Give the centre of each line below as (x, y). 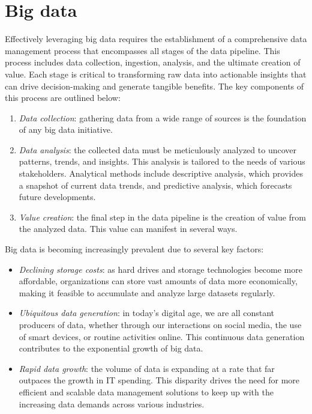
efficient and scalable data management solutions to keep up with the (146, 391)
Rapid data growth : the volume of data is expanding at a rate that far (147, 368)
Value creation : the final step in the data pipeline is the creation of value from (162, 217)
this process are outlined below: (63, 98)
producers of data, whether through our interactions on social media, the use (160, 324)
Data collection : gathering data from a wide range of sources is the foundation (163, 117)
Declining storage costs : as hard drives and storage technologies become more (160, 269)
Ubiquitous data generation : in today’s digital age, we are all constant (147, 313)
